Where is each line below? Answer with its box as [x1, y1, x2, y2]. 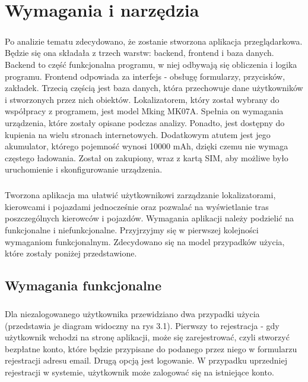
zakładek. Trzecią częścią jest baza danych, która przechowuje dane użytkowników [5, 82, 303, 94]
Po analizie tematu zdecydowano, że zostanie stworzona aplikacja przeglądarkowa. [5, 35, 303, 47]
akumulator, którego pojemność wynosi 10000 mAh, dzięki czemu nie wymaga [5, 140, 288, 152]
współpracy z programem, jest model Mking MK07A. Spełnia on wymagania [5, 105, 284, 117]
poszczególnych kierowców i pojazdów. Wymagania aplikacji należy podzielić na [5, 212, 294, 224]
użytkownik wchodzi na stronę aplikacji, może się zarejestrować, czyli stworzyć [5, 331, 290, 343]
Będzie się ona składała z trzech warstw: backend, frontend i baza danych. [5, 46, 274, 59]
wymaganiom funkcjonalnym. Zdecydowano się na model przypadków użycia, [5, 235, 285, 248]
